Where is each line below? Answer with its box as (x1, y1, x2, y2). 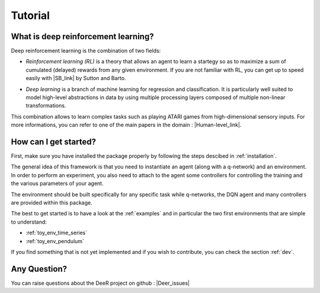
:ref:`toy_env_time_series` (25, 229, 88, 237)
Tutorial (11, 9, 50, 22)
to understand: (11, 218, 47, 225)
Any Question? (11, 264, 68, 274)
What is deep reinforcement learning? (11, 31, 154, 42)
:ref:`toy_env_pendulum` (25, 237, 84, 244)
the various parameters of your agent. (11, 180, 104, 187)
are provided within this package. (11, 199, 93, 206)
